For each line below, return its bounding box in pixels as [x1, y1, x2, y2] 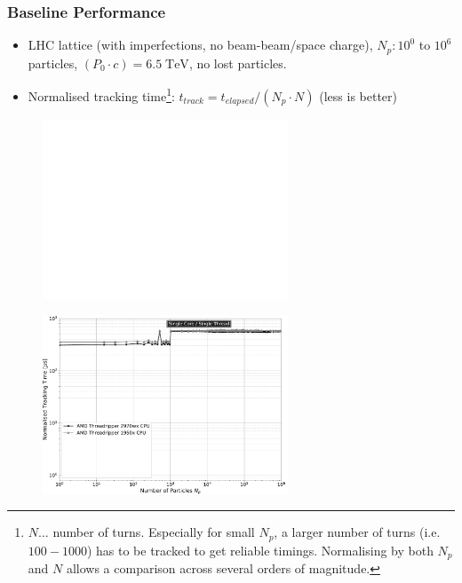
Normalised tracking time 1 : [28, 84, 175, 105]
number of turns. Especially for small [52, 523, 255, 541]
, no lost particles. [188, 53, 287, 72]
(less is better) [319, 86, 397, 105]
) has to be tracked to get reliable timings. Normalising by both [86, 540, 434, 559]
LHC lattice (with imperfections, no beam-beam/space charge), [28, 35, 373, 54]
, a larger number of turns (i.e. [274, 523, 441, 541]
